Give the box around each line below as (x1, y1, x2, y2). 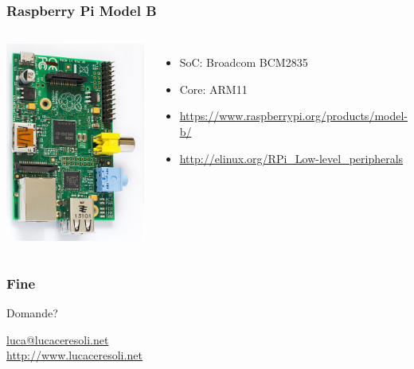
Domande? (6, 305, 58, 321)
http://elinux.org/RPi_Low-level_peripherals (179, 150, 404, 166)
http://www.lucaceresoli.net (6, 347, 143, 363)
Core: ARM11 (179, 80, 248, 97)
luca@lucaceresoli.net (6, 331, 109, 348)
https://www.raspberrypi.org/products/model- (179, 107, 408, 124)
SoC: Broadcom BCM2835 (179, 54, 308, 71)
